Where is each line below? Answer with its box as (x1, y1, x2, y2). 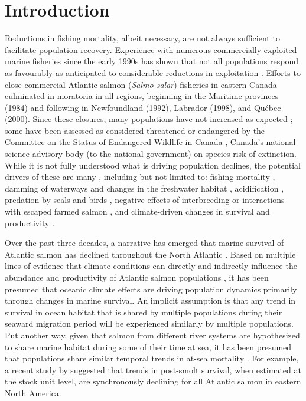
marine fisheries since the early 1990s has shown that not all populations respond (5, 55, 298, 67)
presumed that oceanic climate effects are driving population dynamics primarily (5, 282, 297, 295)
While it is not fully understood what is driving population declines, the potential (5, 159, 301, 171)
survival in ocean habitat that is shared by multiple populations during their (5, 305, 282, 318)
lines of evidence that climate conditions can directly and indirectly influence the (5, 259, 297, 272)
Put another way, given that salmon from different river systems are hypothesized (5, 328, 300, 341)
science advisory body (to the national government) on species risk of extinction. (5, 147, 297, 160)
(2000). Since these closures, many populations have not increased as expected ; (5, 113, 293, 125)
